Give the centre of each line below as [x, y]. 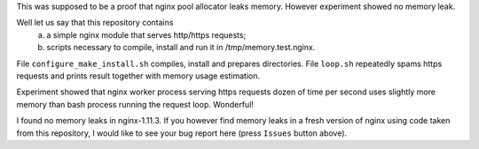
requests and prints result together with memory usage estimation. [138, 76]
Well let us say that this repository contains [95, 23]
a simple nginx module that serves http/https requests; [146, 34]
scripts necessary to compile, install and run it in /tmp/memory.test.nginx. [181, 48]
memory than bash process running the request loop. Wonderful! [135, 104]
